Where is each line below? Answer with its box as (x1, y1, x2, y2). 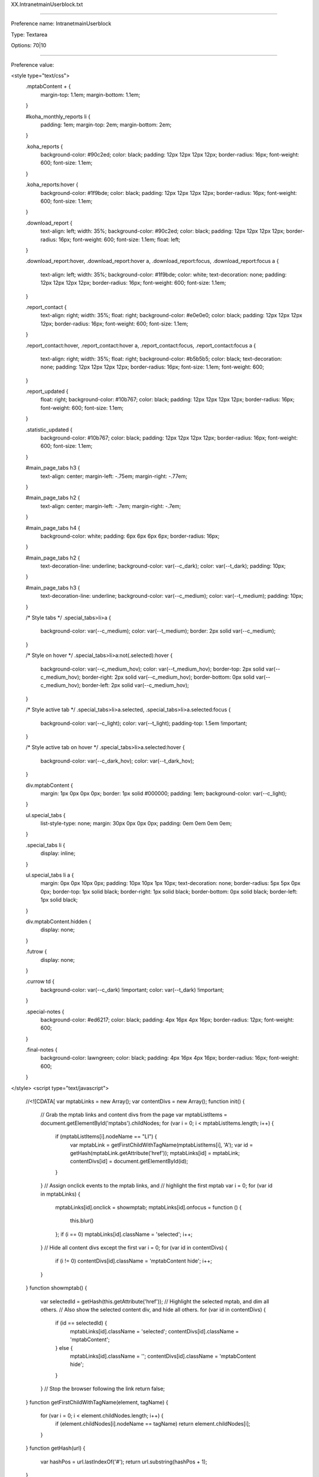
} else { (55, 1344, 73, 1351)
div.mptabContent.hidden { (25, 918, 92, 925)
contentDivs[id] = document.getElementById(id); (70, 1158, 188, 1165)
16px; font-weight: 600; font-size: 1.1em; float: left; (58, 236, 181, 243)
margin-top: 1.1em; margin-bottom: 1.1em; (40, 91, 141, 98)
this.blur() (70, 1217, 94, 1224)
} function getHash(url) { (25, 1445, 86, 1452)
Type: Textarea (11, 31, 48, 38)
